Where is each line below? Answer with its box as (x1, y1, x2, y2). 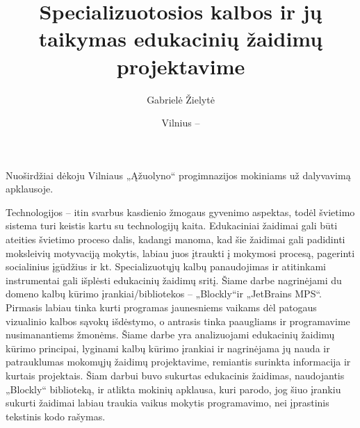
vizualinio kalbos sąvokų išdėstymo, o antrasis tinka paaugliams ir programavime (6, 313, 350, 328)
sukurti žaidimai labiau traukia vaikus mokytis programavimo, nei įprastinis (6, 395, 329, 410)
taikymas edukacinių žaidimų (38, 24, 323, 53)
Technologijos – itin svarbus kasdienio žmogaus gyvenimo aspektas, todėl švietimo (6, 204, 355, 219)
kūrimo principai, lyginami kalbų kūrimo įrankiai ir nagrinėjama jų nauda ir (6, 340, 330, 355)
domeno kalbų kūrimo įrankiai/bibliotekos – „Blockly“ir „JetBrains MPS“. (6, 286, 322, 301)
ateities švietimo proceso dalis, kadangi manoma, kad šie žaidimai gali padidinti (6, 232, 345, 247)
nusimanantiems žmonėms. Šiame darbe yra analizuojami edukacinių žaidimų (6, 327, 335, 342)
